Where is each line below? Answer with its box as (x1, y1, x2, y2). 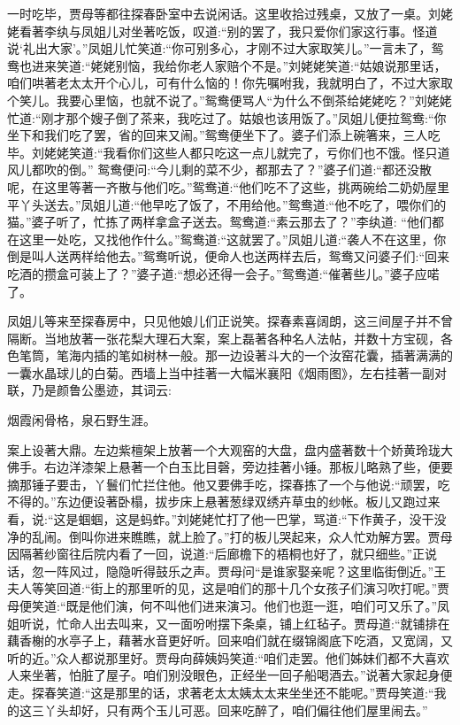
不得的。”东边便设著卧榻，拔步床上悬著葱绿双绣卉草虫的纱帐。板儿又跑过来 (7, 492, 441, 511)
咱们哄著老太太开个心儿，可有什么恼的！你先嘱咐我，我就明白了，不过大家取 (7, 73, 453, 92)
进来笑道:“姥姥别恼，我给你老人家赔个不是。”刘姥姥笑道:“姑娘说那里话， (31, 56, 447, 74)
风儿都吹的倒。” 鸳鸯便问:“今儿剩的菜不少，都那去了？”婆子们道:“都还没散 (7, 160, 432, 179)
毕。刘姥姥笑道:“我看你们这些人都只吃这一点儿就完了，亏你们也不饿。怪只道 (7, 143, 450, 161)
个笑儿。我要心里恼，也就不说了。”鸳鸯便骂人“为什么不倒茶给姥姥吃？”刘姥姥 (7, 90, 452, 109)
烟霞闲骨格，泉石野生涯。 (7, 411, 156, 429)
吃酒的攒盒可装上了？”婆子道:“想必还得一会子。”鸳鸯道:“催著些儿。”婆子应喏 (7, 264, 440, 282)
